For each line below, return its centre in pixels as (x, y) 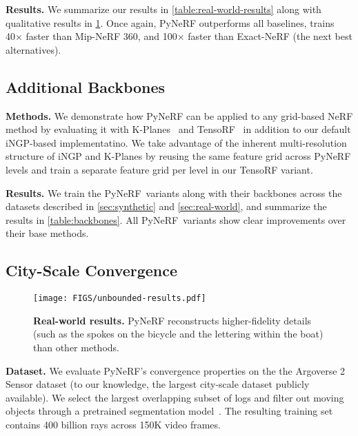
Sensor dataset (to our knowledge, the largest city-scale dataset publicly (158, 384)
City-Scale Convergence (92, 270)
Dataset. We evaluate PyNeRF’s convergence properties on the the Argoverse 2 (176, 370)
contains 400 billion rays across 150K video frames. (113, 424)
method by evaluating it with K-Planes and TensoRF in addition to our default (178, 129)
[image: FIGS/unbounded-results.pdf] (120, 299)
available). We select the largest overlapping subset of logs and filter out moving (175, 397)
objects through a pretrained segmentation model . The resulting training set (169, 411)
